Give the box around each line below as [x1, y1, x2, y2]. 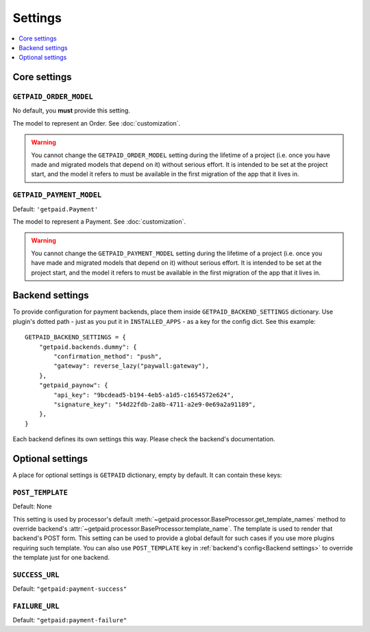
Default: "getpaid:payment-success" [12, 585, 127, 593]
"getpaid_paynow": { [38, 382, 108, 389]
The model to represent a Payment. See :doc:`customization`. [12, 217, 186, 226]
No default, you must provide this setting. [12, 106, 130, 115]
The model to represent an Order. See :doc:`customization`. [12, 119, 181, 127]
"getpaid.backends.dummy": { [38, 343, 137, 351]
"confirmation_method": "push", [53, 353, 162, 360]
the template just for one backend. [12, 553, 110, 562]
